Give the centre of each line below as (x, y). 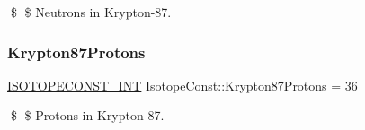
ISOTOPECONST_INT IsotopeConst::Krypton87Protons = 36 (182, 85)
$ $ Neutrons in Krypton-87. (91, 12)
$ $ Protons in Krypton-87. (87, 115)
